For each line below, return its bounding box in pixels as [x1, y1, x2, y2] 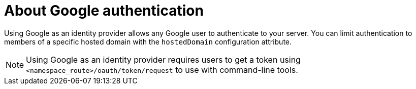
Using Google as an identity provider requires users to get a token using [26, 54, 301, 65]
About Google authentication [4, 2, 204, 19]
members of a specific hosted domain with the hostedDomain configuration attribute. [4, 37, 292, 46]
